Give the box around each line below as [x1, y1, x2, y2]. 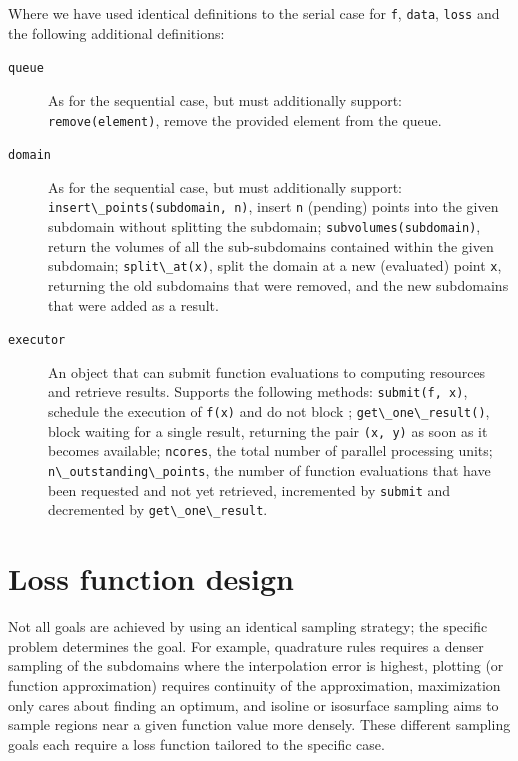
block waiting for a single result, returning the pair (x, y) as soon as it [48, 420, 488, 441]
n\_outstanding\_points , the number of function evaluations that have [48, 460, 491, 481]
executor [8, 333, 66, 348]
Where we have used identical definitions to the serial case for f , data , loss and [8, 3, 500, 23]
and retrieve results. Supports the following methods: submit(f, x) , [48, 381, 468, 402]
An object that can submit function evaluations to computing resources [48, 361, 486, 382]
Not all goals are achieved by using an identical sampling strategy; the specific [8, 616, 488, 637]
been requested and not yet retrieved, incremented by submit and [48, 479, 451, 500]
